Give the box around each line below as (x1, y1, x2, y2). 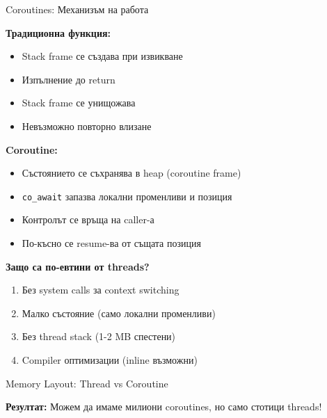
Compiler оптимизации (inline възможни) (22, 352, 198, 367)
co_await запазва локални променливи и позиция (22, 188, 232, 203)
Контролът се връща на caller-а (22, 212, 154, 227)
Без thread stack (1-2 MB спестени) (22, 329, 176, 344)
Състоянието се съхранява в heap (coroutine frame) (22, 166, 241, 180)
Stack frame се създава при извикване (22, 49, 183, 63)
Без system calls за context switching (22, 282, 180, 297)
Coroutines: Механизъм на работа (6, 2, 149, 16)
